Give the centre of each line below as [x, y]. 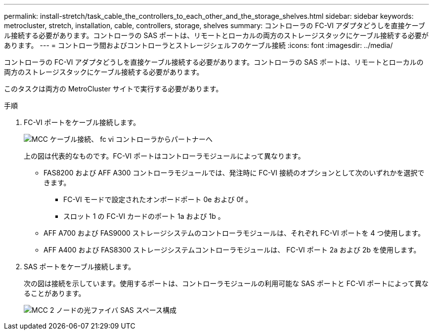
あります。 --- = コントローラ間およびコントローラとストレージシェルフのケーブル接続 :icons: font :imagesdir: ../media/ [198, 45]
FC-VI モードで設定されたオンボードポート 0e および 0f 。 [158, 199]
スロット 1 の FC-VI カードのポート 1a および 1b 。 [144, 216]
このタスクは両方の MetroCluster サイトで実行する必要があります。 [113, 89]
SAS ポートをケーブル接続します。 [80, 267]
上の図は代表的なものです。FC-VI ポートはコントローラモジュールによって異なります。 [164, 156]
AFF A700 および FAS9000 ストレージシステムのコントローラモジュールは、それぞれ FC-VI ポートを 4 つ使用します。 [234, 233]
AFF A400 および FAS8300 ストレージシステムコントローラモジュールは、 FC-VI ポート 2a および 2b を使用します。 [232, 250]
